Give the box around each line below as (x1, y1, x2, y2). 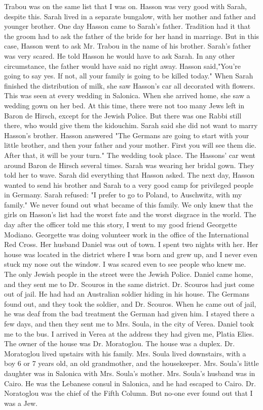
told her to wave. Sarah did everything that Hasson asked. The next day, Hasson (4, 170, 255, 180)
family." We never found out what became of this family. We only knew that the (4, 199, 253, 210)
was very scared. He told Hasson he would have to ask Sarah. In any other (4, 50, 235, 61)
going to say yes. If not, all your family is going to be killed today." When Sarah (4, 70, 253, 81)
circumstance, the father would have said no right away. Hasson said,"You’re (4, 60, 241, 71)
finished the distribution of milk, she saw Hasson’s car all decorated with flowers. (4, 80, 255, 91)
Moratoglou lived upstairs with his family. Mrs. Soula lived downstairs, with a (4, 348, 246, 358)
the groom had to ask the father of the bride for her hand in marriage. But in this (4, 30, 259, 41)
